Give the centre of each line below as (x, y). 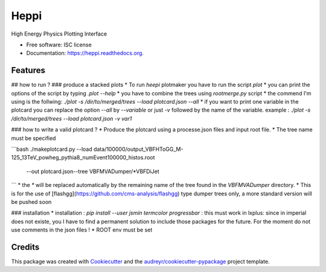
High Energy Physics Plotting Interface (59, 34)
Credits (25, 247)
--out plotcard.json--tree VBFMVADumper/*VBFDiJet (93, 171)
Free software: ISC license (59, 45)
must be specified (34, 138)
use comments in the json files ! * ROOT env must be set (82, 230)
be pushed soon (31, 201)
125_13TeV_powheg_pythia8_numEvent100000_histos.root (83, 157)
